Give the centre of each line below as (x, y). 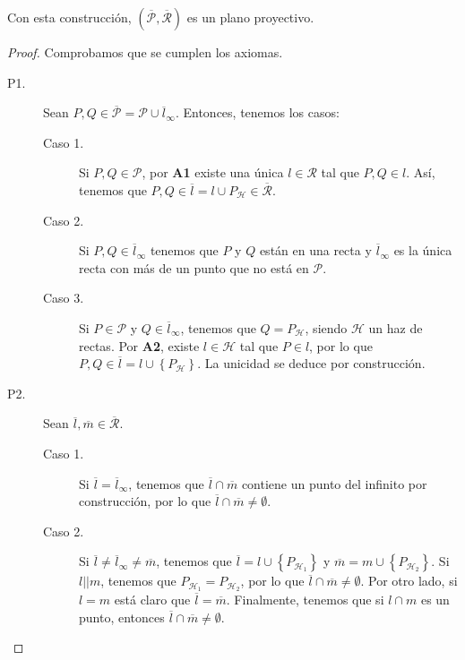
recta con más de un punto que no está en (194, 267)
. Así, (421, 172)
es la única (423, 250)
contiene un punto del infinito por (334, 483)
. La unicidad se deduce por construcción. (311, 363)
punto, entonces (122, 617)
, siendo (326, 327)
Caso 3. (64, 298)
